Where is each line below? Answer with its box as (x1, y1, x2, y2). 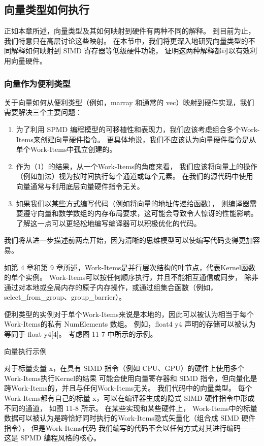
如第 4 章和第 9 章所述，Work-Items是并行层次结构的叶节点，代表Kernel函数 (4, 262, 255, 272)
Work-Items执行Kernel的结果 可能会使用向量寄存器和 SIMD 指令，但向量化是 (4, 372, 257, 383)
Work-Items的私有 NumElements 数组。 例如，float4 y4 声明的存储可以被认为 (4, 318, 256, 329)
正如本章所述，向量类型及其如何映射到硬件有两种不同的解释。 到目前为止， (4, 25, 255, 36)
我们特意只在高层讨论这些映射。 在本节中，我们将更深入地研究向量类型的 (4, 35, 248, 46)
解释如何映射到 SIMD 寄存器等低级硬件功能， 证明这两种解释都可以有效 (11, 45, 250, 56)
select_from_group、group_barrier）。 (4, 292, 126, 302)
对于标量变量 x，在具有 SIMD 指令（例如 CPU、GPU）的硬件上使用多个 (4, 363, 245, 373)
